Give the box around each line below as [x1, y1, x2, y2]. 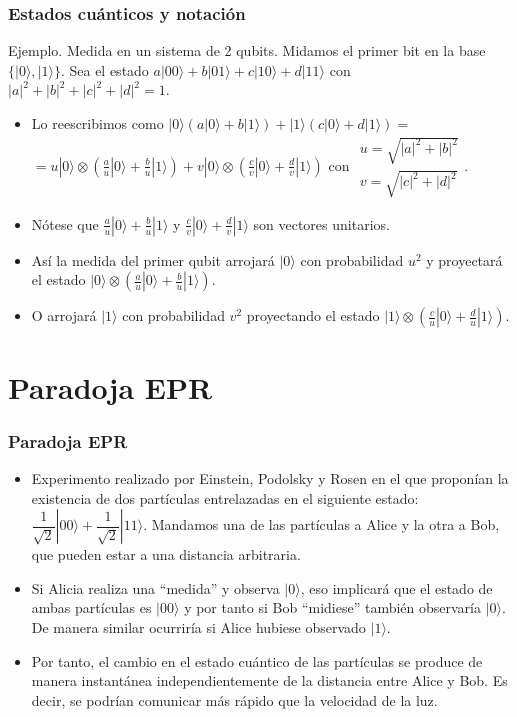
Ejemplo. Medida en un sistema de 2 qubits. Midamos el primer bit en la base [8, 40, 486, 61]
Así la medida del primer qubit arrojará [31, 249, 275, 270]
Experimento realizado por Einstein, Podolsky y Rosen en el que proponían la [31, 467, 509, 488]
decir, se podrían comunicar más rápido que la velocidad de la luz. [31, 689, 438, 710]
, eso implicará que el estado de [300, 577, 493, 598]
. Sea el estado [60, 59, 149, 80]
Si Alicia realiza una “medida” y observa [31, 577, 280, 598]
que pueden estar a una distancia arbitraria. [31, 544, 301, 565]
